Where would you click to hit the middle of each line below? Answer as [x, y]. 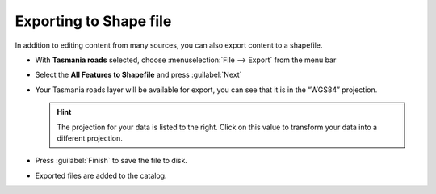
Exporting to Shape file [93, 21]
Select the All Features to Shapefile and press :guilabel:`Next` [138, 75]
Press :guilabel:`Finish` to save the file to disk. [111, 161]
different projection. [90, 138]
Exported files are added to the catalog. [101, 175]
